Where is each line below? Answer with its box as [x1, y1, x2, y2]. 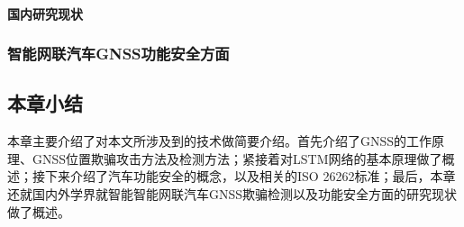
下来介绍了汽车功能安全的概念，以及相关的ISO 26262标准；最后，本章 [44, 167, 456, 186]
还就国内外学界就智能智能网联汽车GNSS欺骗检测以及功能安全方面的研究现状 [7, 185, 458, 204]
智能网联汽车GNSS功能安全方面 [7, 42, 230, 65]
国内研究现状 [7, 4, 83, 23]
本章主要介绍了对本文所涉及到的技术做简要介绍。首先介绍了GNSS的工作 [7, 132, 432, 150]
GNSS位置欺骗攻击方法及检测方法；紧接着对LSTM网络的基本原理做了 [32, 149, 442, 168]
